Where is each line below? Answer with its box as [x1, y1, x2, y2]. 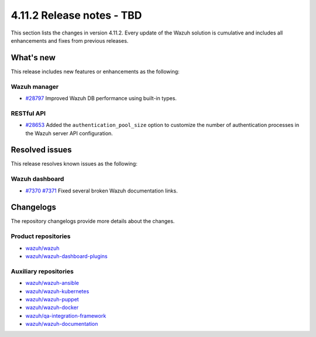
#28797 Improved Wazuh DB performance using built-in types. [25, 94, 177, 102]
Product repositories [11, 232, 71, 240]
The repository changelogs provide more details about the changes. [11, 218, 175, 225]
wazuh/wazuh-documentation [25, 321, 98, 328]
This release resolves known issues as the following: [11, 160, 138, 167]
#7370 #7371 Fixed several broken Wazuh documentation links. [25, 187, 178, 194]
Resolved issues [11, 145, 73, 155]
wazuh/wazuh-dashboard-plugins [25, 253, 108, 260]
